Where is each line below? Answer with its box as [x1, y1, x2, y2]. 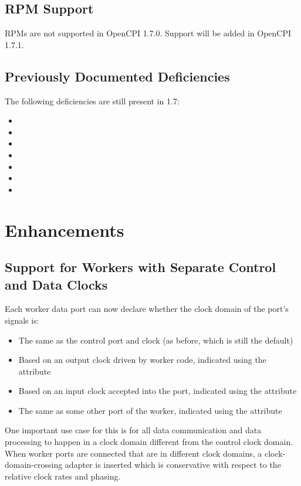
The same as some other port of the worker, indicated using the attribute [18, 404, 282, 416]
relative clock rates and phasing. [5, 470, 121, 482]
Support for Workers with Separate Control [5, 258, 276, 276]
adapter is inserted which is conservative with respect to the [65, 458, 281, 471]
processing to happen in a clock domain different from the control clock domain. [5, 436, 293, 448]
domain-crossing [5, 458, 63, 471]
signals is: [5, 314, 39, 326]
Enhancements [5, 217, 124, 242]
